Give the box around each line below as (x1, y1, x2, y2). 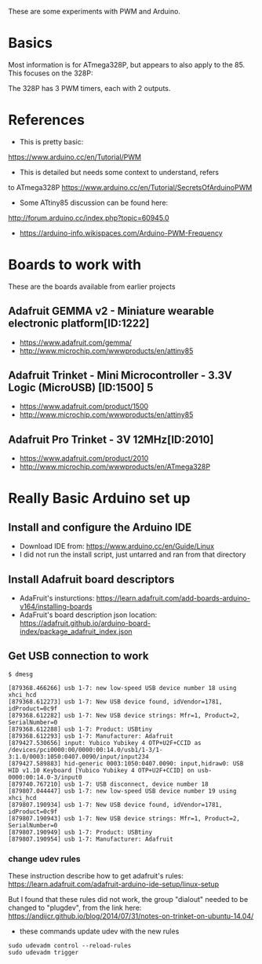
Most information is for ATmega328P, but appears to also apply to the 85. (8, 60, 246, 69)
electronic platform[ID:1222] (8, 317, 150, 330)
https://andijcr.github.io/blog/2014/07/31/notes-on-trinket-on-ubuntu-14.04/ (8, 911, 254, 921)
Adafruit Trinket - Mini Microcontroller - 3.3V (8, 369, 233, 382)
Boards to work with (8, 256, 142, 274)
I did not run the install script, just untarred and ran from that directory (19, 550, 246, 560)
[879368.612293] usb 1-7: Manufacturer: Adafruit (8, 732, 174, 740)
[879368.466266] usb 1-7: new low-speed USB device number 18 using (8, 684, 237, 692)
